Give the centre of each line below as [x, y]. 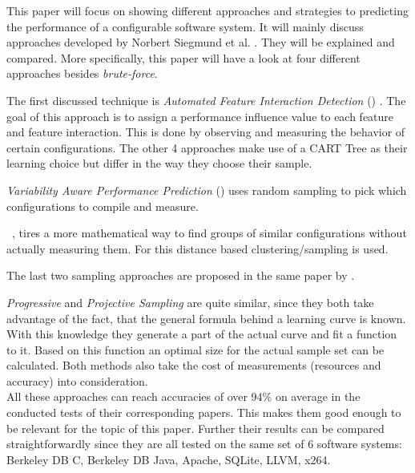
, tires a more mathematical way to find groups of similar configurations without [210, 233]
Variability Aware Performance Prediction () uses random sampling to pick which [207, 190]
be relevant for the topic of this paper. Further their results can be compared [195, 428]
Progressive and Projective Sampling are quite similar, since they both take [190, 302]
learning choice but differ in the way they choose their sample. [159, 163]
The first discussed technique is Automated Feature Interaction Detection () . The [206, 100]
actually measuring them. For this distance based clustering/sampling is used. [197, 248]
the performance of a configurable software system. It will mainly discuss [185, 26]
